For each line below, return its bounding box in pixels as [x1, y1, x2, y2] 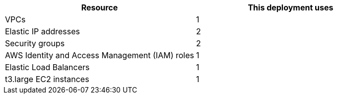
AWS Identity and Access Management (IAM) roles [5, 50, 194, 60]
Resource [81, 2, 118, 12]
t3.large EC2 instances [5, 74, 89, 84]
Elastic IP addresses [5, 26, 80, 36]
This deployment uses [248, 2, 334, 12]
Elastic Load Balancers [5, 62, 90, 72]
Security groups [5, 38, 65, 48]
